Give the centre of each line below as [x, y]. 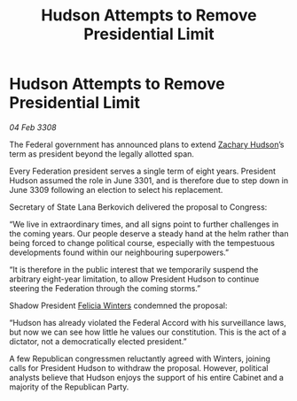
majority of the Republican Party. [69, 387]
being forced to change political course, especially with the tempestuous [142, 243]
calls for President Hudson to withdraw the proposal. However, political [139, 367]
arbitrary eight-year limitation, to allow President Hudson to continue [134, 279]
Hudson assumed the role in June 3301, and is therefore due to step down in [149, 180]
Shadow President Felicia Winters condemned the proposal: [118, 305]
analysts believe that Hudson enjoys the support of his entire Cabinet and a [146, 377]
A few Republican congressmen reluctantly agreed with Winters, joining [140, 359]
